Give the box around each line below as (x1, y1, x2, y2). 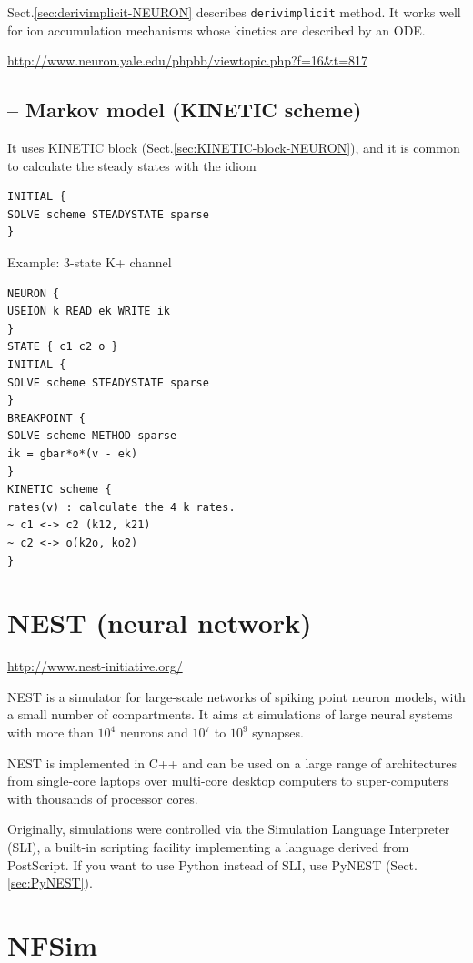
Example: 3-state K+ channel (7, 253, 172, 272)
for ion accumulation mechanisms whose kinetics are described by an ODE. (7, 20, 426, 39)
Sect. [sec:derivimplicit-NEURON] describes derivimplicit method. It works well (7, 3, 461, 21)
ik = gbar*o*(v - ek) (7, 446, 138, 460)
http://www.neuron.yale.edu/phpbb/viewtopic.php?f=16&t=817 (7, 51, 368, 70)
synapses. (252, 723, 304, 742)
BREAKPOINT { (7, 411, 86, 425)
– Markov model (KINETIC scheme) (7, 95, 362, 124)
